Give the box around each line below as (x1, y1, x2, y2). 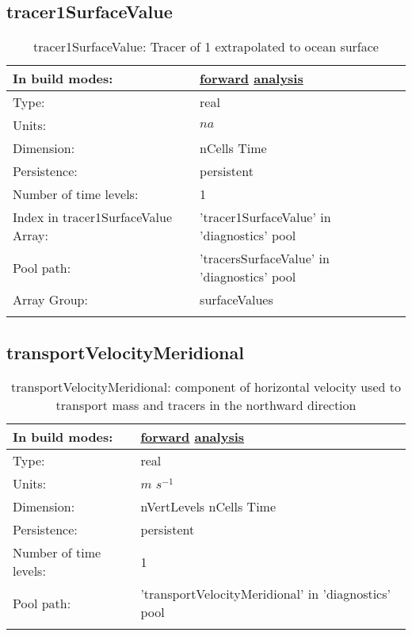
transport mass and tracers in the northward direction (55, 396, 357, 415)
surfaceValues (200, 290, 273, 309)
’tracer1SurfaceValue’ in (200, 208, 331, 227)
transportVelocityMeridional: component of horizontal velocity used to (11, 377, 401, 397)
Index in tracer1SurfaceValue (13, 208, 173, 227)
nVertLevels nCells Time (140, 497, 277, 516)
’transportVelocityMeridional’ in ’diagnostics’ (140, 584, 391, 603)
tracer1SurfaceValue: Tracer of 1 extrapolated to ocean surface (33, 37, 379, 56)
